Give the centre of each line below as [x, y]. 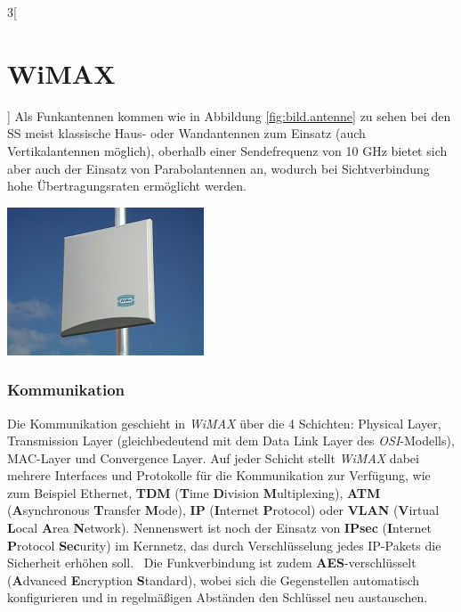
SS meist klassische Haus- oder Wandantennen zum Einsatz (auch [186, 133]
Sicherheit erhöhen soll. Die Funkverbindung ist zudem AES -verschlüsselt [212, 563]
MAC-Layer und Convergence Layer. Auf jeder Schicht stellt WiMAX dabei [213, 457]
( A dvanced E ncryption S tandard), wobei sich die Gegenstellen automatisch [214, 579]
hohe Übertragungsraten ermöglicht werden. [127, 186]
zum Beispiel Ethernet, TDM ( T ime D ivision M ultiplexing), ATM [194, 492]
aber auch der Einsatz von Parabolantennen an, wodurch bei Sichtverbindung [218, 168]
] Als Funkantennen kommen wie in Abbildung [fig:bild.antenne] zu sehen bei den [229, 115]
